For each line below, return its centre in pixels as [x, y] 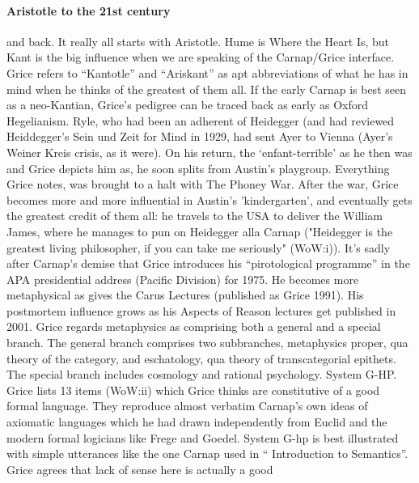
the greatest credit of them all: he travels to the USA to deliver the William [195, 216]
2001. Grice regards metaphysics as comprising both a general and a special [194, 326]
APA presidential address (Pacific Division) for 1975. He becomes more [183, 279]
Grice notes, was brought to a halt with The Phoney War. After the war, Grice [203, 184]
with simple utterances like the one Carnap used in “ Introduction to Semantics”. [207, 453]
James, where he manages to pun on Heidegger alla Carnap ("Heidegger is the [200, 231]
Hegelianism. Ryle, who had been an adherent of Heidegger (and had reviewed [201, 120]
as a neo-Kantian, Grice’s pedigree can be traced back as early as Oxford [188, 105]
